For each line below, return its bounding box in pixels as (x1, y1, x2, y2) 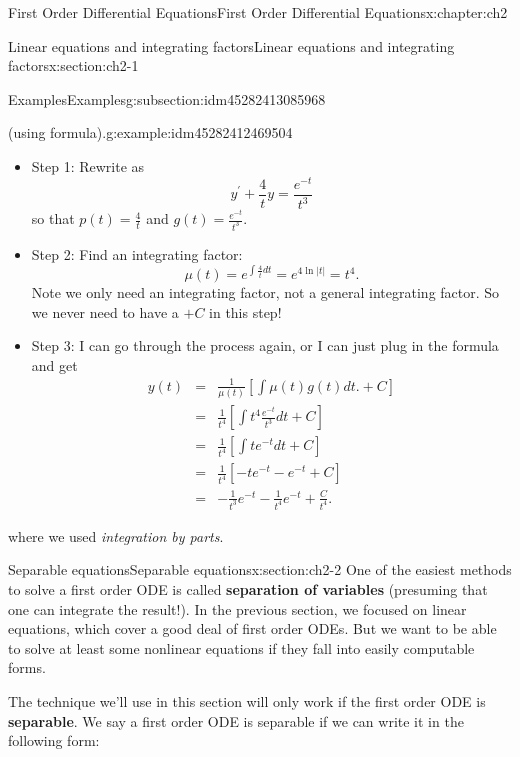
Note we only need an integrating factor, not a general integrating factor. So (31, 282, 500, 303)
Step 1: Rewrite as (31, 155, 145, 176)
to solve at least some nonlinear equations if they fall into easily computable (8, 637, 475, 658)
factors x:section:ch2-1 (8, 55, 139, 76)
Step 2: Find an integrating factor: (31, 243, 243, 264)
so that (31, 208, 75, 229)
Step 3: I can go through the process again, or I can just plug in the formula (31, 335, 499, 356)
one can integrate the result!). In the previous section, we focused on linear (8, 598, 467, 619)
